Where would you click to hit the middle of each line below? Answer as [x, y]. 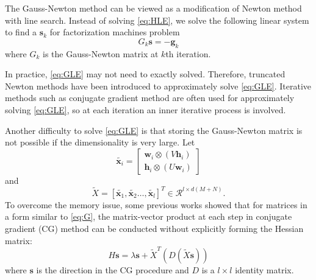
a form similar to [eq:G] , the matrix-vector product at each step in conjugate [149, 216]
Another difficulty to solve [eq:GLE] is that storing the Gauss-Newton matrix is [154, 130]
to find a [21, 32]
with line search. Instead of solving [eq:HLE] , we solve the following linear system [157, 20]
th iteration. [188, 53]
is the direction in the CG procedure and [113, 269]
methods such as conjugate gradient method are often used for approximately [150, 98]
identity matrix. [264, 269]
